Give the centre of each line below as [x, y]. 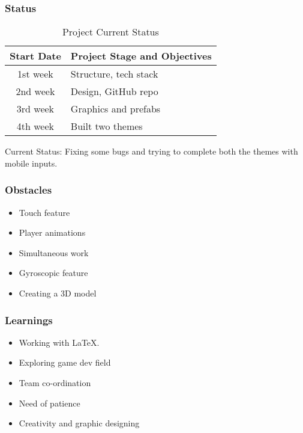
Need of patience [49, 403]
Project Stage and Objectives [141, 56]
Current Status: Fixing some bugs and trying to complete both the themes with [151, 151]
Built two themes [106, 126]
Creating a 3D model [58, 293]
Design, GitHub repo [114, 91]
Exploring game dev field [65, 362]
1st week [35, 74]
